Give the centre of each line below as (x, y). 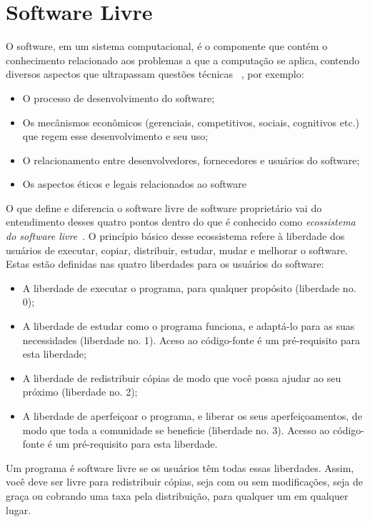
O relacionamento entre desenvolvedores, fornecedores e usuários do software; (191, 160)
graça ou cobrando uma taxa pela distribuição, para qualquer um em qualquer (177, 495)
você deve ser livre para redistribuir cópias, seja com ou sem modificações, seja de (185, 482)
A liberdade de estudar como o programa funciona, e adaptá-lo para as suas (189, 326)
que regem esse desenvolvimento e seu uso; (115, 136)
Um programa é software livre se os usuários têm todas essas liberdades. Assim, (180, 467)
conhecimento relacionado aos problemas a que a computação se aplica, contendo (183, 60)
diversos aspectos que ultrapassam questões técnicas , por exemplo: (155, 74)
